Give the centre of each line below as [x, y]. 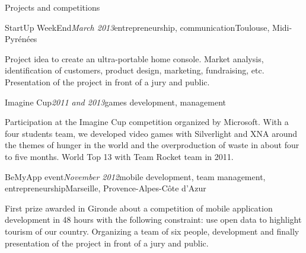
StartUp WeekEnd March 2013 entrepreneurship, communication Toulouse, [137, 27]
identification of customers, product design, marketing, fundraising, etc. [135, 70]
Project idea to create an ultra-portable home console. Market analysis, [134, 58]
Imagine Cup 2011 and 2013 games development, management [115, 102]
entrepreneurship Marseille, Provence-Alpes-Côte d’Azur [106, 188]
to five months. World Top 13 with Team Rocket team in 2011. [119, 156]
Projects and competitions [52, 7]
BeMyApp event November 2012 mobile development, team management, [135, 176]
